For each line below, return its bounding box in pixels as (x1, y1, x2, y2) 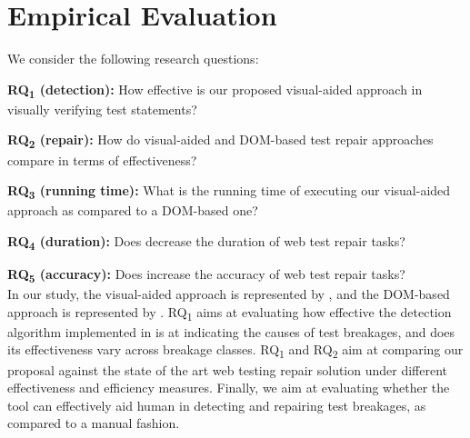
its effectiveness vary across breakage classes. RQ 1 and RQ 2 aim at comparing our (7, 340, 464, 362)
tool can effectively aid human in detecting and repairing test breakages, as (7, 395, 426, 414)
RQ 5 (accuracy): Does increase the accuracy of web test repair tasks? (7, 264, 405, 285)
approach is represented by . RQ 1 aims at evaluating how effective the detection (7, 302, 452, 324)
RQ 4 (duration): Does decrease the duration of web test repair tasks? (7, 231, 405, 253)
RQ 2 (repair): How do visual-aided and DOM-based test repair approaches (7, 130, 434, 152)
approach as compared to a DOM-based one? (7, 201, 258, 220)
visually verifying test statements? (7, 99, 197, 118)
